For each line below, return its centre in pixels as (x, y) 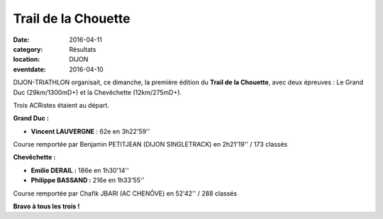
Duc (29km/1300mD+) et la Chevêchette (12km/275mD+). (98, 92)
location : (27, 60)
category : (28, 49)
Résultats (83, 49)
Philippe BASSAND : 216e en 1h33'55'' (88, 180)
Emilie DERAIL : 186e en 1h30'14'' (80, 170)
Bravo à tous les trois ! (46, 206)
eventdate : (29, 69)
